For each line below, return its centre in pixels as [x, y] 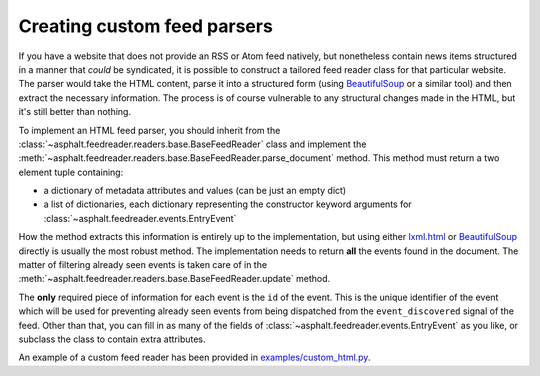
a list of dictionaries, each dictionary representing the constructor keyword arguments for [227, 204]
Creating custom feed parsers [146, 26]
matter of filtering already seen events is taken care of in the [143, 265]
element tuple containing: [71, 172]
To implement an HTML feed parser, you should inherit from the [149, 130]
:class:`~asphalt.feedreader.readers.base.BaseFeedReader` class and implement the [192, 144]
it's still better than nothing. [75, 112]
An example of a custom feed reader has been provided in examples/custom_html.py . [194, 357]
